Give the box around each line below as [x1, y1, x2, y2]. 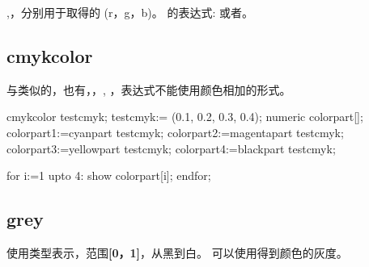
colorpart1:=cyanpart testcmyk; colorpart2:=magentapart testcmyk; [6, 123, 344, 140]
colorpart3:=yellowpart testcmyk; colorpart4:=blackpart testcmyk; [6, 140, 336, 156]
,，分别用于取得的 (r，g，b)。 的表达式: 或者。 [6, 4, 253, 20]
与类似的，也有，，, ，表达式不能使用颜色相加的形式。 [6, 81, 291, 98]
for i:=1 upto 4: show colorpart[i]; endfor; [6, 167, 211, 184]
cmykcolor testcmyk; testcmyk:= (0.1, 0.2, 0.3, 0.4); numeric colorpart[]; [6, 108, 363, 125]
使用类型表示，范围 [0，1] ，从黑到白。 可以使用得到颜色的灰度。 [6, 244, 348, 261]
